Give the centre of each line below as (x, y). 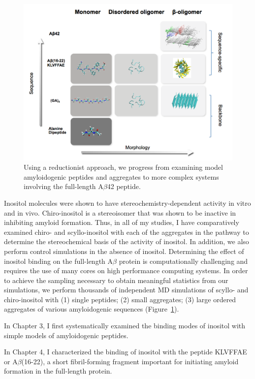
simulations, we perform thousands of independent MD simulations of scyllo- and (126, 290)
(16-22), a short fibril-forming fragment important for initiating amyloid (130, 361)
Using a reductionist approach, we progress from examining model (123, 167)
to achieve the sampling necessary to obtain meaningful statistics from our (116, 280)
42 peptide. (124, 186)
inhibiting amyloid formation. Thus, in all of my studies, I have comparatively (122, 222)
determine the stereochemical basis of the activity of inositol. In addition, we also (127, 241)
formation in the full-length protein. (58, 371)
